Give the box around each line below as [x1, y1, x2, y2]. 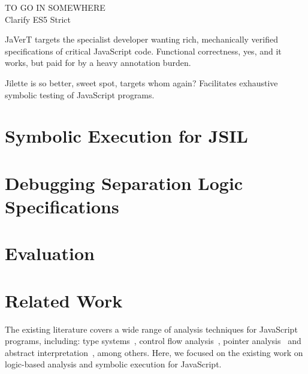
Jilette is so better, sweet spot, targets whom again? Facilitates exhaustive [5, 76, 278, 89]
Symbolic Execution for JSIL [5, 123, 248, 148]
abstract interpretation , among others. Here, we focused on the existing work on [5, 346, 303, 358]
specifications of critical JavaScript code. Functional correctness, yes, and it [5, 44, 282, 57]
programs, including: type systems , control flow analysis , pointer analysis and [5, 334, 301, 347]
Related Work [5, 288, 123, 312]
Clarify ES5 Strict [5, 13, 71, 25]
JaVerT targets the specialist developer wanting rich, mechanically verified [5, 33, 278, 46]
